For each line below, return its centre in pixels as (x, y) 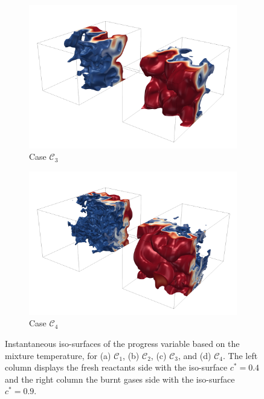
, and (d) (195, 355)
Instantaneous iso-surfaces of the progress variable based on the (122, 344)
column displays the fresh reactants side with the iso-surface (116, 367)
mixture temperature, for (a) (58, 355)
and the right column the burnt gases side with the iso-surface (120, 379)
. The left (240, 355)
